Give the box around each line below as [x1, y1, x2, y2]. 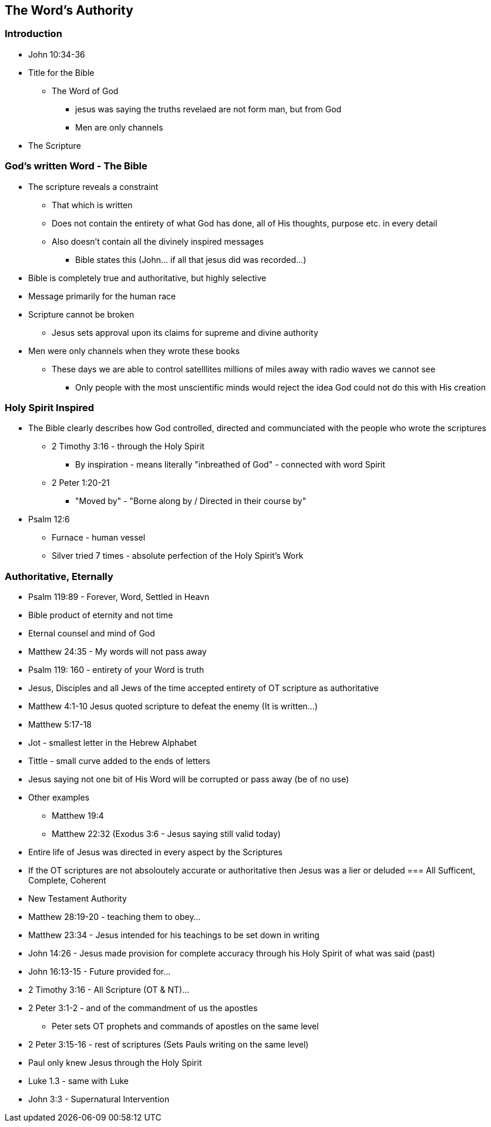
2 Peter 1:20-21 [52, 478, 110, 488]
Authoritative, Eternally [5, 570, 113, 582]
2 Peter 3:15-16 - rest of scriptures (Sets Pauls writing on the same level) [28, 1039, 309, 1050]
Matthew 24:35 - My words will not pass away [28, 646, 207, 657]
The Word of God [52, 85, 119, 96]
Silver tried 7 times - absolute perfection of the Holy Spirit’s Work [52, 551, 304, 561]
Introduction [5, 28, 62, 40]
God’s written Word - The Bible [5, 160, 147, 172]
